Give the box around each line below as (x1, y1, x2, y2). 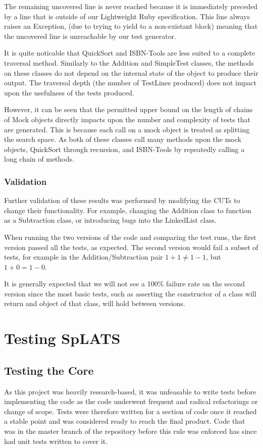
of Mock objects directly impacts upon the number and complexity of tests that (4, 114, 251, 124)
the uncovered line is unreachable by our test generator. (4, 30, 177, 41)
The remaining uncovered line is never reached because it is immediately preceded (4, 1, 258, 11)
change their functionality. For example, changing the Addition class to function (4, 205, 251, 215)
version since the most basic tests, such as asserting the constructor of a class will (4, 288, 256, 298)
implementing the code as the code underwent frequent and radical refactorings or (4, 396, 258, 407)
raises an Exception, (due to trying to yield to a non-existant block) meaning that (4, 21, 258, 31)
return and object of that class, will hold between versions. (4, 298, 185, 309)
